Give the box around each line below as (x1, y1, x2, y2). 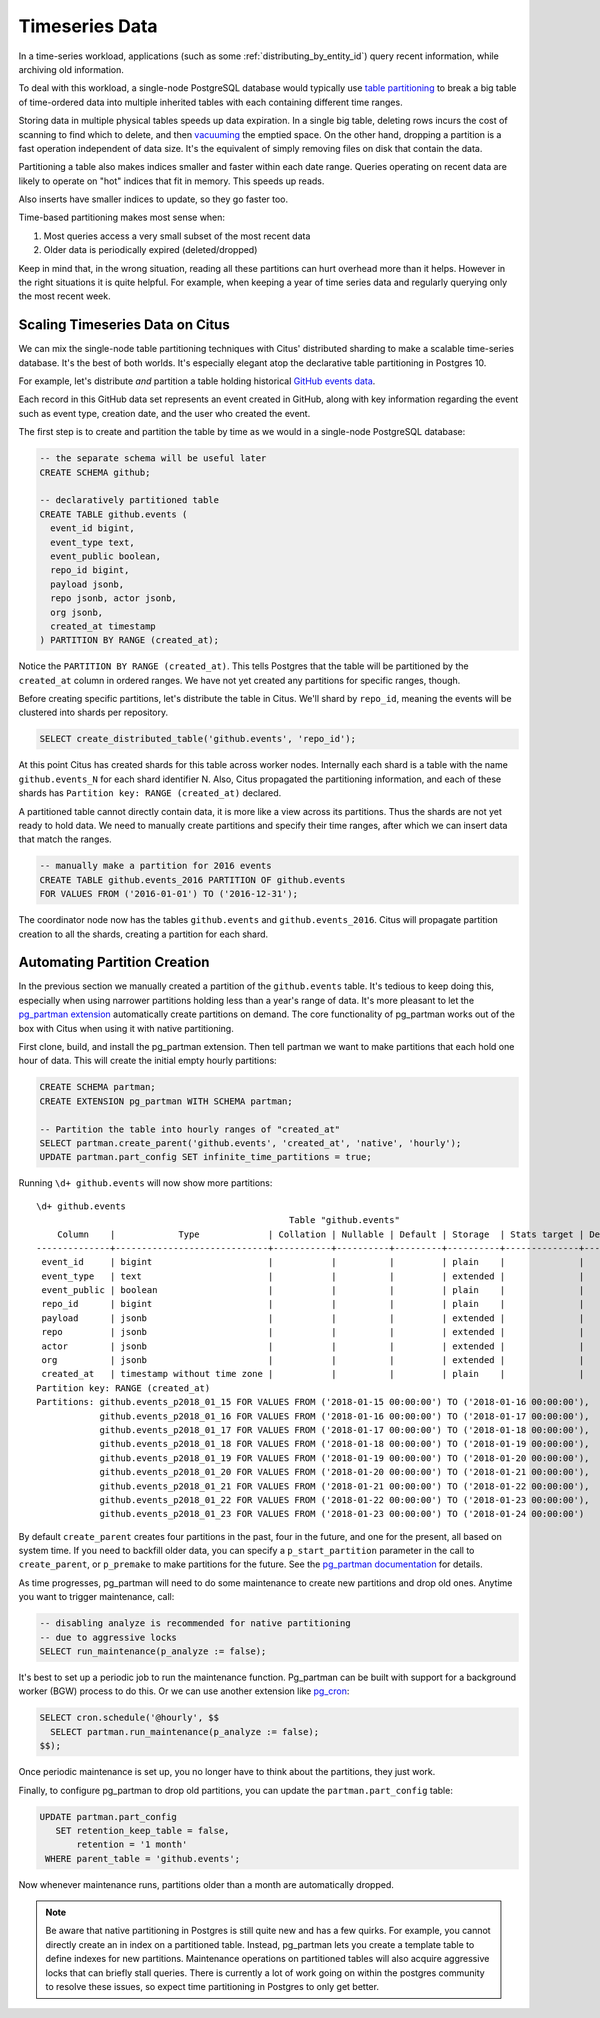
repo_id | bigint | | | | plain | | (41, 1298, 585, 1310)
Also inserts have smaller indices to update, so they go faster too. (18, 193, 289, 205)
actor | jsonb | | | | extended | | (41, 1340, 585, 1352)
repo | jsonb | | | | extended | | (41, 1326, 585, 1338)
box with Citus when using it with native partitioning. (18, 1022, 234, 1034)
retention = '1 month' (76, 1839, 188, 1850)
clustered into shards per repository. (18, 706, 169, 719)
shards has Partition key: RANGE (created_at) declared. (18, 787, 282, 799)
